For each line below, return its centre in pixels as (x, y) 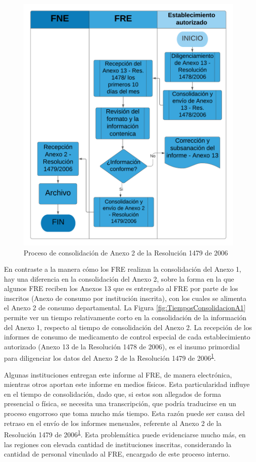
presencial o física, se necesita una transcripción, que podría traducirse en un (120, 403)
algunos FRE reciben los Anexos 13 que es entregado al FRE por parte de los (121, 288)
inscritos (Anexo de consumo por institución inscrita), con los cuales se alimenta (125, 298)
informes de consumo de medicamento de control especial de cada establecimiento (127, 337)
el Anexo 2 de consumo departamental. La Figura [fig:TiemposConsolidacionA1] (125, 308)
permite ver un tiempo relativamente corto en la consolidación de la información (125, 317)
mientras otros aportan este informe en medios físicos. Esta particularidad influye (127, 384)
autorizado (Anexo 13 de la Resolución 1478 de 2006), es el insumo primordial (122, 346)
